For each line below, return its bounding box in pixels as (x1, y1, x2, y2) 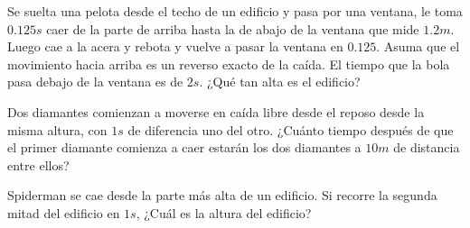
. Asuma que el (376, 37, 460, 56)
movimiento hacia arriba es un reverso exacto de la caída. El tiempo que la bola (7, 54, 450, 73)
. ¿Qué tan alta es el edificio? (199, 72, 361, 91)
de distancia (393, 138, 460, 157)
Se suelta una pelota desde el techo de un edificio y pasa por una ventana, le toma (7, 2, 463, 20)
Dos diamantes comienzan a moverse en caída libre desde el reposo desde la (7, 102, 425, 121)
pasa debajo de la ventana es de (7, 72, 183, 91)
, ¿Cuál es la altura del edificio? (136, 203, 312, 222)
